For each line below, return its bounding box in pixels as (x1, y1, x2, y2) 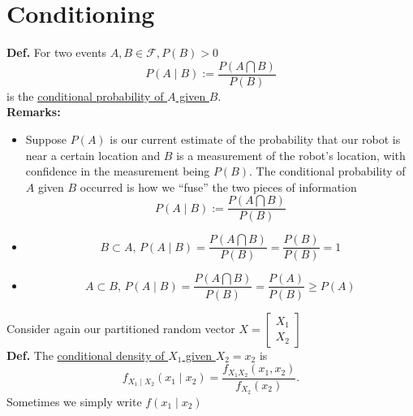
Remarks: (6, 103, 61, 120)
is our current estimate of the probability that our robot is (110, 130, 401, 147)
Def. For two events (6, 44, 107, 61)
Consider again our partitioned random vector (6, 319, 235, 336)
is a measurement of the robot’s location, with (176, 146, 406, 163)
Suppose (25, 130, 67, 147)
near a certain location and (25, 146, 161, 163)
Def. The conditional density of (6, 346, 165, 363)
